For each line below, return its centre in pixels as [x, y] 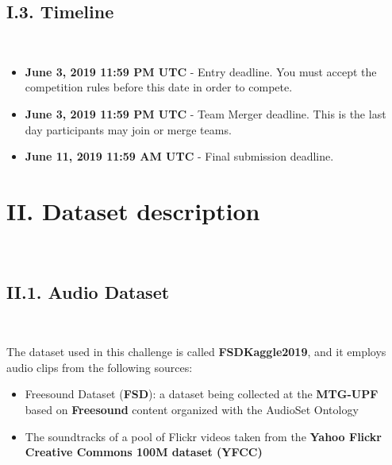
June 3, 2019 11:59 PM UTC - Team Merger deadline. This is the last [206, 113]
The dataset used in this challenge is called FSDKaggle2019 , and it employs [196, 352]
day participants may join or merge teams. [128, 129]
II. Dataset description [133, 210]
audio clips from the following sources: [100, 367]
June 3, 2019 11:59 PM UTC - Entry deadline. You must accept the [201, 71]
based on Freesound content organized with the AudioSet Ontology [192, 410]
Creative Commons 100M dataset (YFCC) [144, 452]
